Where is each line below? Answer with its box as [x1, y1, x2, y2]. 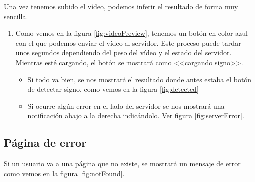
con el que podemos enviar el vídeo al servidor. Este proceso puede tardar [15, 37, 241, 48]
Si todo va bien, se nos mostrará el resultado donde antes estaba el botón [27, 74, 252, 84]
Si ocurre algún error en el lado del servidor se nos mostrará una [27, 100, 225, 111]
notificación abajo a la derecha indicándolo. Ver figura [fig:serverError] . [27, 110, 244, 121]
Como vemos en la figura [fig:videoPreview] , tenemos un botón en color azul [15, 28, 248, 38]
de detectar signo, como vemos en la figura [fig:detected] [27, 84, 199, 94]
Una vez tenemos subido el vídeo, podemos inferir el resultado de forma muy [4, 1, 238, 11]
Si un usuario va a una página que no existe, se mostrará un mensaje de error [4, 158, 241, 169]
